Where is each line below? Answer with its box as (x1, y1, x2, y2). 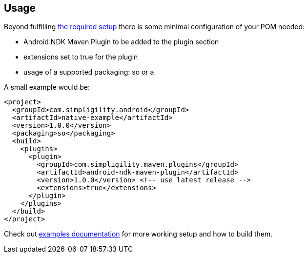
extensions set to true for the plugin (23, 53, 138, 61)
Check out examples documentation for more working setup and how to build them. (4, 230, 273, 238)
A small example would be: (4, 83, 90, 92)
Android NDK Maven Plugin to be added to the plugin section (23, 38, 219, 46)
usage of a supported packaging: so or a (23, 68, 154, 77)
